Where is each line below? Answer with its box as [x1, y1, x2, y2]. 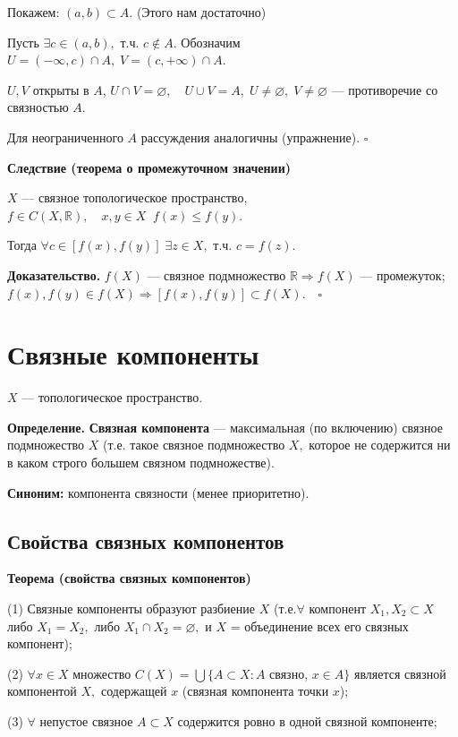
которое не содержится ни [309, 435, 451, 454]
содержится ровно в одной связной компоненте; [177, 711, 437, 730]
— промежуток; [360, 265, 445, 284]
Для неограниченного [7, 127, 123, 146]
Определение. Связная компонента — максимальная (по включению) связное [7, 417, 443, 436]
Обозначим [181, 32, 241, 51]
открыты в [32, 80, 89, 99]
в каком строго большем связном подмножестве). [7, 453, 275, 472]
